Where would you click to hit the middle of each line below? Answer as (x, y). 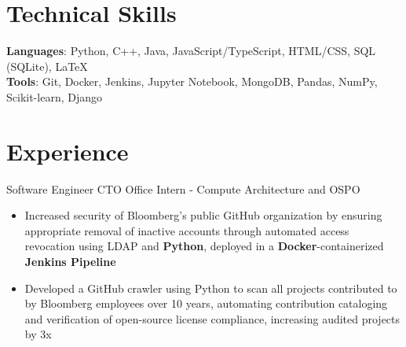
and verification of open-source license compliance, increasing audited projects (212, 318)
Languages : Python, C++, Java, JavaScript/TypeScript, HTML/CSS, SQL (191, 51)
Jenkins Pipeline (70, 261)
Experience (68, 151)
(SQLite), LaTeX (47, 66)
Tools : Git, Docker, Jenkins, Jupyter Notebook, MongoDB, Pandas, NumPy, (192, 81)
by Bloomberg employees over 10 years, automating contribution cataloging (206, 303)
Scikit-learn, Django (54, 96)
